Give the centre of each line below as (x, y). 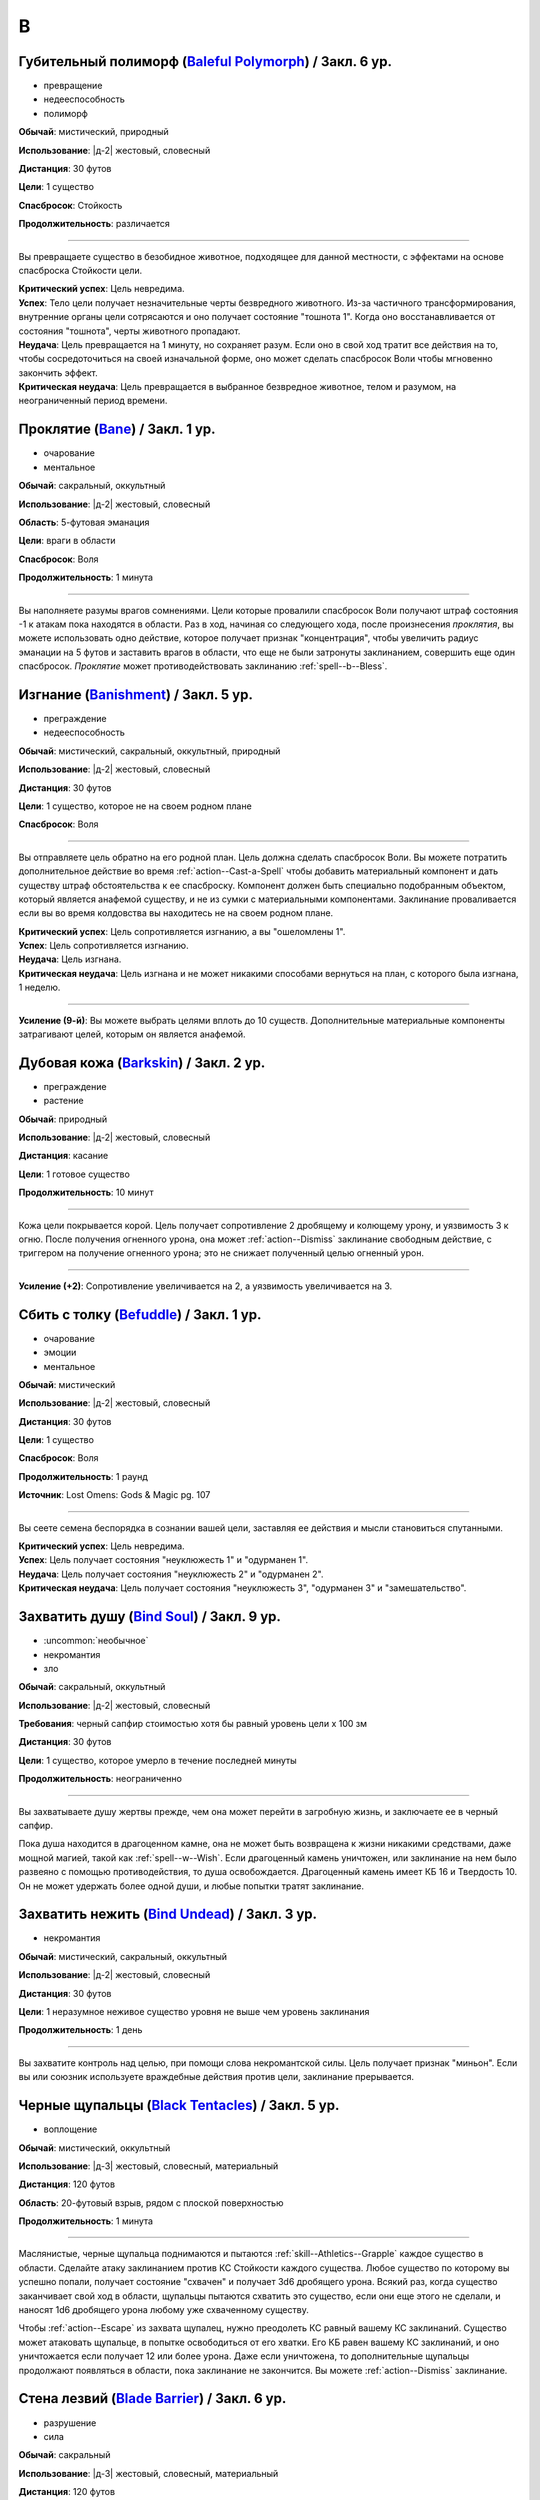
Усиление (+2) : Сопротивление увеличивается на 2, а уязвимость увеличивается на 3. (205, 1286)
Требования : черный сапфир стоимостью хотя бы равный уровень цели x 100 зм (192, 1724)
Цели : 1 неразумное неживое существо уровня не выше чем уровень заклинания (194, 2012)
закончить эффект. (58, 372)
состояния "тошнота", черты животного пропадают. (129, 331)
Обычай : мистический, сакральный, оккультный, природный (149, 751)
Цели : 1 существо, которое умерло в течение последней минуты (157, 1760)
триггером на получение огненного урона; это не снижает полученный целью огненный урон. (221, 1253)
